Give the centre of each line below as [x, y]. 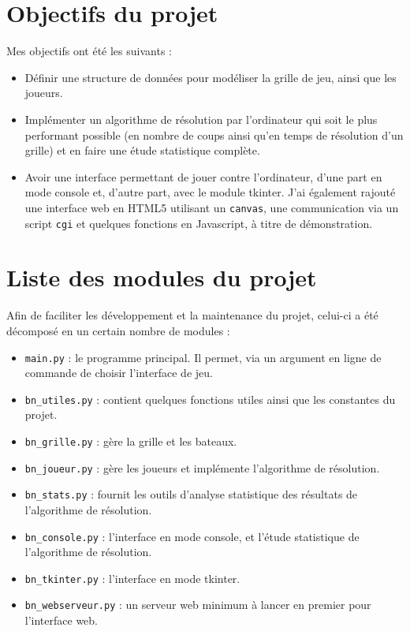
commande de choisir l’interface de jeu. [119, 373]
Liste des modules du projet [162, 277]
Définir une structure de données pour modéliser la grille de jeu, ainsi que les [211, 77]
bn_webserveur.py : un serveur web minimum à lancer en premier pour [198, 605]
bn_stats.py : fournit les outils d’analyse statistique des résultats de [191, 494]
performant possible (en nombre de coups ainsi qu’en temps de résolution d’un [214, 134]
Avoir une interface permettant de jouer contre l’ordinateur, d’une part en [203, 176]
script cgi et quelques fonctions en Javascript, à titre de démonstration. [199, 223]
